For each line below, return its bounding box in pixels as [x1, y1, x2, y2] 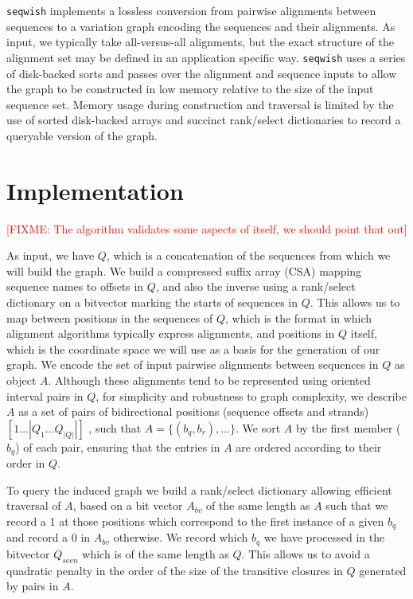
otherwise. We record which [113, 529, 248, 546]
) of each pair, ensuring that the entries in [15, 438, 220, 455]
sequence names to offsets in [6, 278, 144, 295]
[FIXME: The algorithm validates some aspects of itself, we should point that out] [6, 220, 407, 237]
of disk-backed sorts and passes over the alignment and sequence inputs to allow [6, 65, 397, 81]
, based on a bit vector [72, 497, 183, 514]
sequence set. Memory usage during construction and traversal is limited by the [6, 96, 394, 112]
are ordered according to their [236, 438, 382, 455]
